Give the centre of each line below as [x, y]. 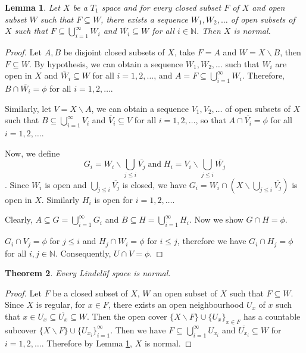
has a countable [272, 316]
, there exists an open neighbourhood [176, 304]
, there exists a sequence [144, 19]
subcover [21, 329]
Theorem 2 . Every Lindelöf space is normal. [88, 273]
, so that [211, 120]
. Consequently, [83, 253]
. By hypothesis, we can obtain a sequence [106, 63]
